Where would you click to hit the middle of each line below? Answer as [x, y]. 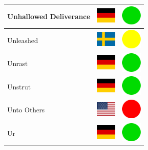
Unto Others [26, 110]
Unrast [18, 63]
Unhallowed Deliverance [49, 16]
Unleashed [23, 40]
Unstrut [19, 86]
